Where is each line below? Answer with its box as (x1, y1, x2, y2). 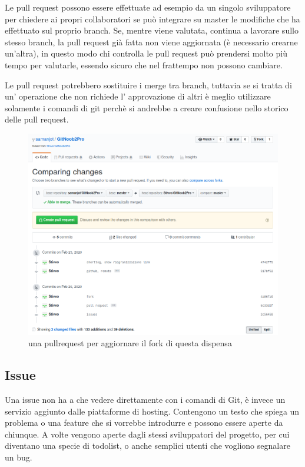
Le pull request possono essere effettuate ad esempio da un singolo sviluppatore (5, 1, 291, 13)
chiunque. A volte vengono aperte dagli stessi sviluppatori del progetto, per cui (5, 428, 290, 440)
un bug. (5, 451, 32, 463)
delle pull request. (5, 113, 69, 125)
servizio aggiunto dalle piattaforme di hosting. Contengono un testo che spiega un (5, 405, 300, 417)
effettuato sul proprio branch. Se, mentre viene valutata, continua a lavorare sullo (5, 24, 299, 37)
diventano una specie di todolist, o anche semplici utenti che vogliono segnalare (5, 439, 290, 452)
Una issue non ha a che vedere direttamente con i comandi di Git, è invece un (5, 393, 286, 406)
